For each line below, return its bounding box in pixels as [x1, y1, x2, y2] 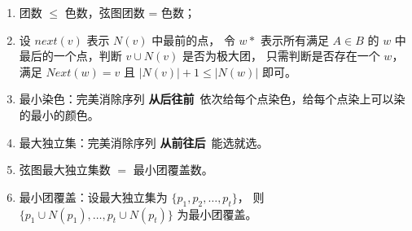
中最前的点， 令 [151, 31, 235, 48]
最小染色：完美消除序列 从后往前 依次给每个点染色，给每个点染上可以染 [19, 90, 405, 107]
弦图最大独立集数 [19, 161, 111, 178]
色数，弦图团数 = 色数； [64, 4, 196, 20]
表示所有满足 [260, 31, 329, 48]
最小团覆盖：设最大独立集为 [19, 188, 168, 205]
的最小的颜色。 [19, 106, 99, 123]
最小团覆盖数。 [133, 161, 213, 178]
